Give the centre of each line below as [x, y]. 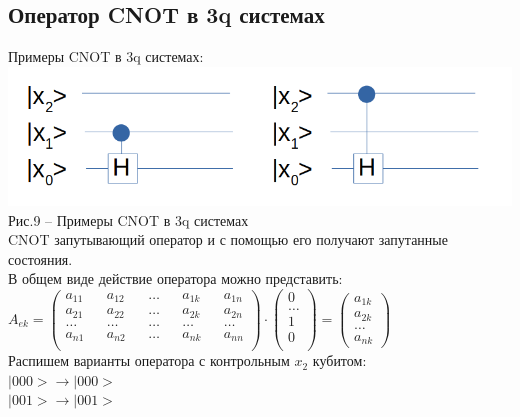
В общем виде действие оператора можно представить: [175, 278]
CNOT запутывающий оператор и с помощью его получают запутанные [228, 239]
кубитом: [339, 360]
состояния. [40, 258]
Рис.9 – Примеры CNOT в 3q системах [128, 219]
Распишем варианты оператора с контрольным [149, 360]
